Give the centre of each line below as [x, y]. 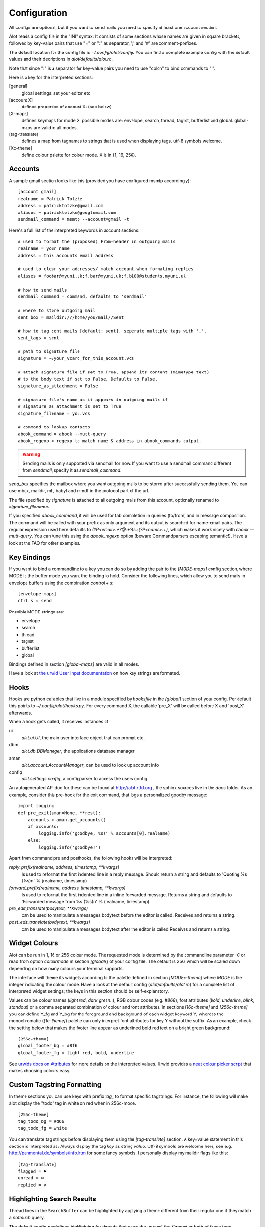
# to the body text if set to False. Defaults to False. [88, 379]
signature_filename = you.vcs [54, 413]
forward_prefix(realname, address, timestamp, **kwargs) [67, 888]
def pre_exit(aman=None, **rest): [59, 813]
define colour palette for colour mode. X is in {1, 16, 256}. [79, 155]
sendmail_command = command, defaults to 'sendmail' [82, 296]
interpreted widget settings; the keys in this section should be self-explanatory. [89, 991]
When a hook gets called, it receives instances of [59, 721]
